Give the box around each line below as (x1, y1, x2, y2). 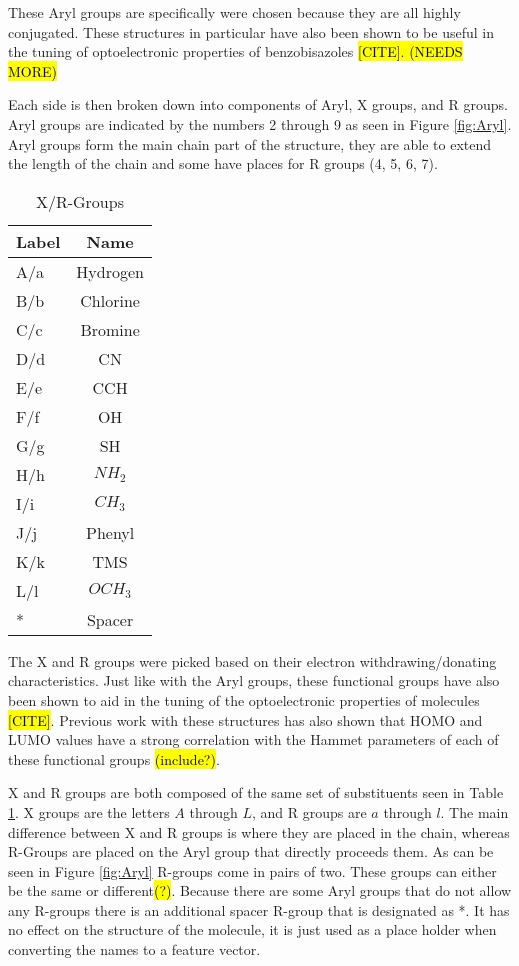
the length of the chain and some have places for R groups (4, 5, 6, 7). (8, 153, 438, 174)
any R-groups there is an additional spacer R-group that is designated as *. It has (8, 899, 510, 920)
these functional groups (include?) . (8, 748, 220, 769)
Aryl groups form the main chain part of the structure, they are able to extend (8, 133, 492, 154)
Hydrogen (76, 259, 144, 283)
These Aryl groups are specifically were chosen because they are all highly (8, 2, 461, 22)
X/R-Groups (35, 189, 124, 213)
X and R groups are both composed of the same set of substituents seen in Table (8, 782, 504, 803)
